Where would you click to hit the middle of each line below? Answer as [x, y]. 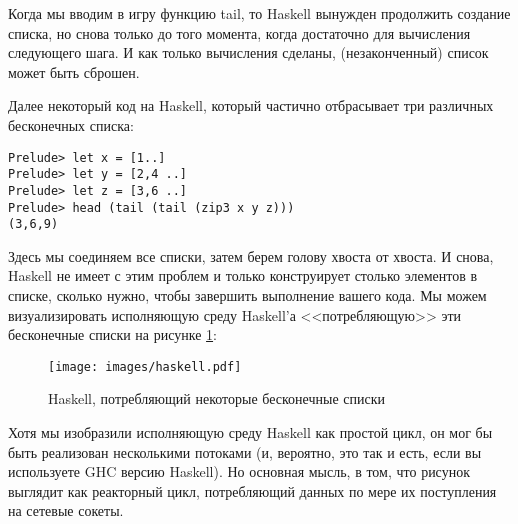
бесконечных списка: [71, 124]
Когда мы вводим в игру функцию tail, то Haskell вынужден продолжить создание [259, 13]
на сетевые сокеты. [66, 510]
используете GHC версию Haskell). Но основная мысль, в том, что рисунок [239, 471]
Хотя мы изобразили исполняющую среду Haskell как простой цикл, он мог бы [250, 432]
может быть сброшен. [74, 71]
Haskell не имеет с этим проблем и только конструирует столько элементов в [243, 275]
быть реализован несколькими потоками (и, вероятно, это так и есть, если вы [245, 451]
